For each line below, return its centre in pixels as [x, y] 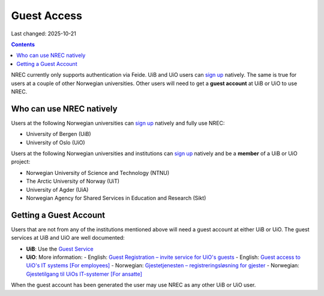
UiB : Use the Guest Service [60, 249]
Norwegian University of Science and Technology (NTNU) [98, 173]
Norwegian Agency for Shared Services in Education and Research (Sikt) [116, 198]
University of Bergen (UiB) [58, 134]
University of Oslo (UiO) [55, 142]
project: [21, 162]
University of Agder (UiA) [57, 189]
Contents [23, 44]
